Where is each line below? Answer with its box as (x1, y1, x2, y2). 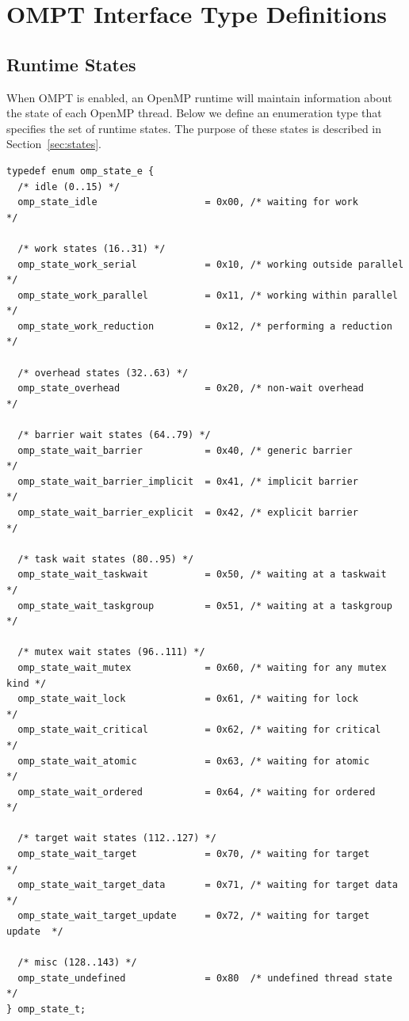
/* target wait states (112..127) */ (17, 832, 216, 844)
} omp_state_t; (6, 1004, 86, 1015)
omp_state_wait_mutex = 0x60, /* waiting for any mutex (17, 661, 387, 673)
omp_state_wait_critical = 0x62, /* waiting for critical (17, 724, 381, 736)
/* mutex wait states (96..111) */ (17, 646, 205, 658)
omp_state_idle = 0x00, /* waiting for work (17, 196, 358, 208)
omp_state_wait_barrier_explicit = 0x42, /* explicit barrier (17, 507, 358, 519)
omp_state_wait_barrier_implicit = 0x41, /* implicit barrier (17, 475, 358, 487)
